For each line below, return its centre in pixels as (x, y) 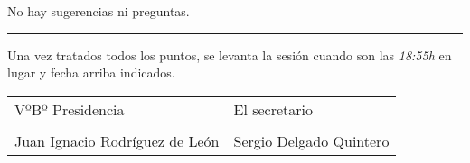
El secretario (273, 109)
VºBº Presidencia (70, 109)
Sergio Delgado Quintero (311, 140)
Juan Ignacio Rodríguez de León (117, 140)
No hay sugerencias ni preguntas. (99, 11)
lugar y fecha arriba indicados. (91, 72)
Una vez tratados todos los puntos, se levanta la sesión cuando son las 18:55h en (230, 54)
